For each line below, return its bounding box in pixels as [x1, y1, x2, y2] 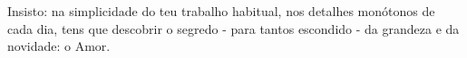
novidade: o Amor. [7, 37, 111, 55]
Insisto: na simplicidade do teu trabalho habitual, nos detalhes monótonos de [7, 2, 435, 20]
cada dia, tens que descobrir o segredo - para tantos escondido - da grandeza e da [7, 19, 460, 37]
